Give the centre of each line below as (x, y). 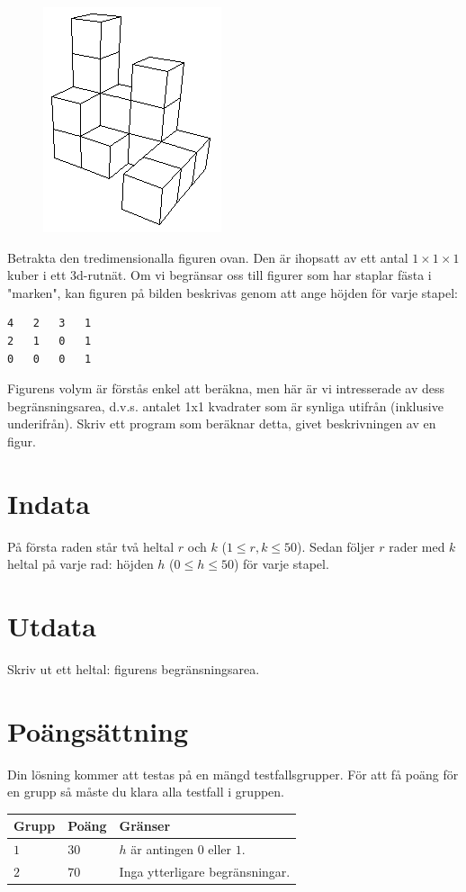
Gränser (145, 826)
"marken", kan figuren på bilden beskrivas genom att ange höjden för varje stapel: (233, 292)
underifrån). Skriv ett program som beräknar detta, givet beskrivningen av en (222, 423)
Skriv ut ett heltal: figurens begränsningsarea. (134, 668)
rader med (417, 546)
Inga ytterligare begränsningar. (205, 872)
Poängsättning (98, 730)
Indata (49, 503)
